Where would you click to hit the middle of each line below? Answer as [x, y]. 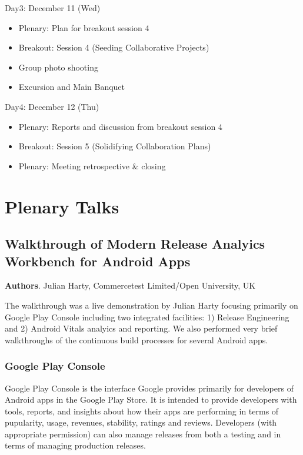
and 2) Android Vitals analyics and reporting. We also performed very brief [141, 328]
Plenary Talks [62, 206]
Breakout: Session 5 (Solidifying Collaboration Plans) [115, 146]
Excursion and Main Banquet [72, 87]
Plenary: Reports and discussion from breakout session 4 [120, 126]
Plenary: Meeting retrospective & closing [92, 165]
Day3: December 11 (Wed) [53, 8]
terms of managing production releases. [75, 445]
